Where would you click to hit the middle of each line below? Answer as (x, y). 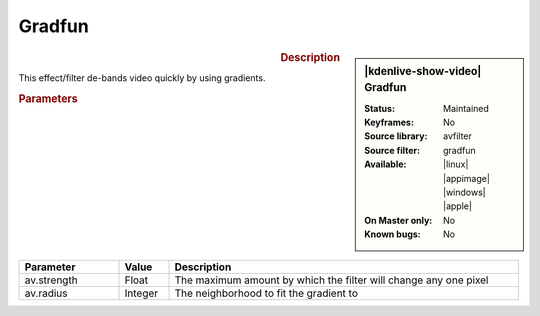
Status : (379, 108)
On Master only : (398, 220)
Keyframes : (389, 122)
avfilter (457, 136)
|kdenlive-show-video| (423, 71)
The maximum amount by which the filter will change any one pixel (331, 280)
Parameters (48, 98)
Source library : (396, 136)
